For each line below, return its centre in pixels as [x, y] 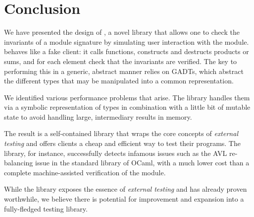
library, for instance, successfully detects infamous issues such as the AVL [116, 153]
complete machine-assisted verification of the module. [85, 172]
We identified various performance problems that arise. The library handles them [127, 97]
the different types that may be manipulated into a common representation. [119, 81]
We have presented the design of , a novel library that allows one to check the [122, 32]
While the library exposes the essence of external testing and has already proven [126, 189]
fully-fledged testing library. [46, 208]
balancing [19, 163]
